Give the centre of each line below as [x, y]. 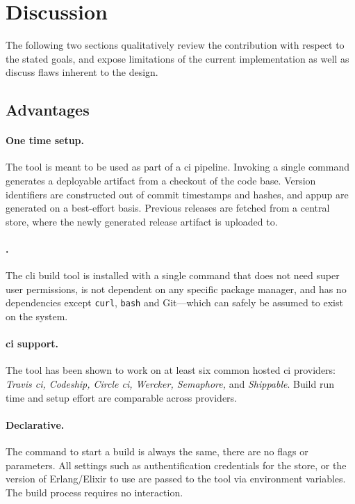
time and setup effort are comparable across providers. [122, 397]
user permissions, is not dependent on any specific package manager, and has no [176, 289]
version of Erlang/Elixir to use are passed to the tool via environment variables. [176, 479]
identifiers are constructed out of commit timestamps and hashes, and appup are [177, 194]
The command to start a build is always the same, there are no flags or [157, 451]
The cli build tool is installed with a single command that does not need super [173, 275]
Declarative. [35, 424]
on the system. [37, 316]
